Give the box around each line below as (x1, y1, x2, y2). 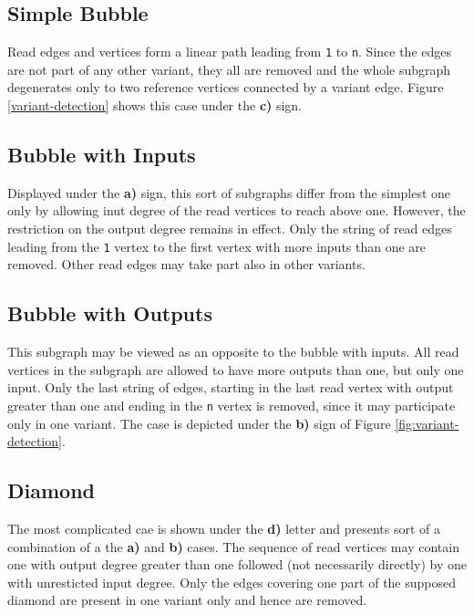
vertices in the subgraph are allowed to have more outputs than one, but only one (7, 360, 464, 379)
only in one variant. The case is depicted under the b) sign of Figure (7, 413, 391, 433)
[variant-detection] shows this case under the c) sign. (7, 96, 303, 115)
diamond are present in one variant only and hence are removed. (7, 590, 367, 610)
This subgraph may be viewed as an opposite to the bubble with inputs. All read (7, 342, 459, 361)
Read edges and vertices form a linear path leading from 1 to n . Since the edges (7, 42, 452, 61)
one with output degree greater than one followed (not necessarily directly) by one (7, 555, 467, 574)
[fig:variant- (395, 413, 459, 433)
